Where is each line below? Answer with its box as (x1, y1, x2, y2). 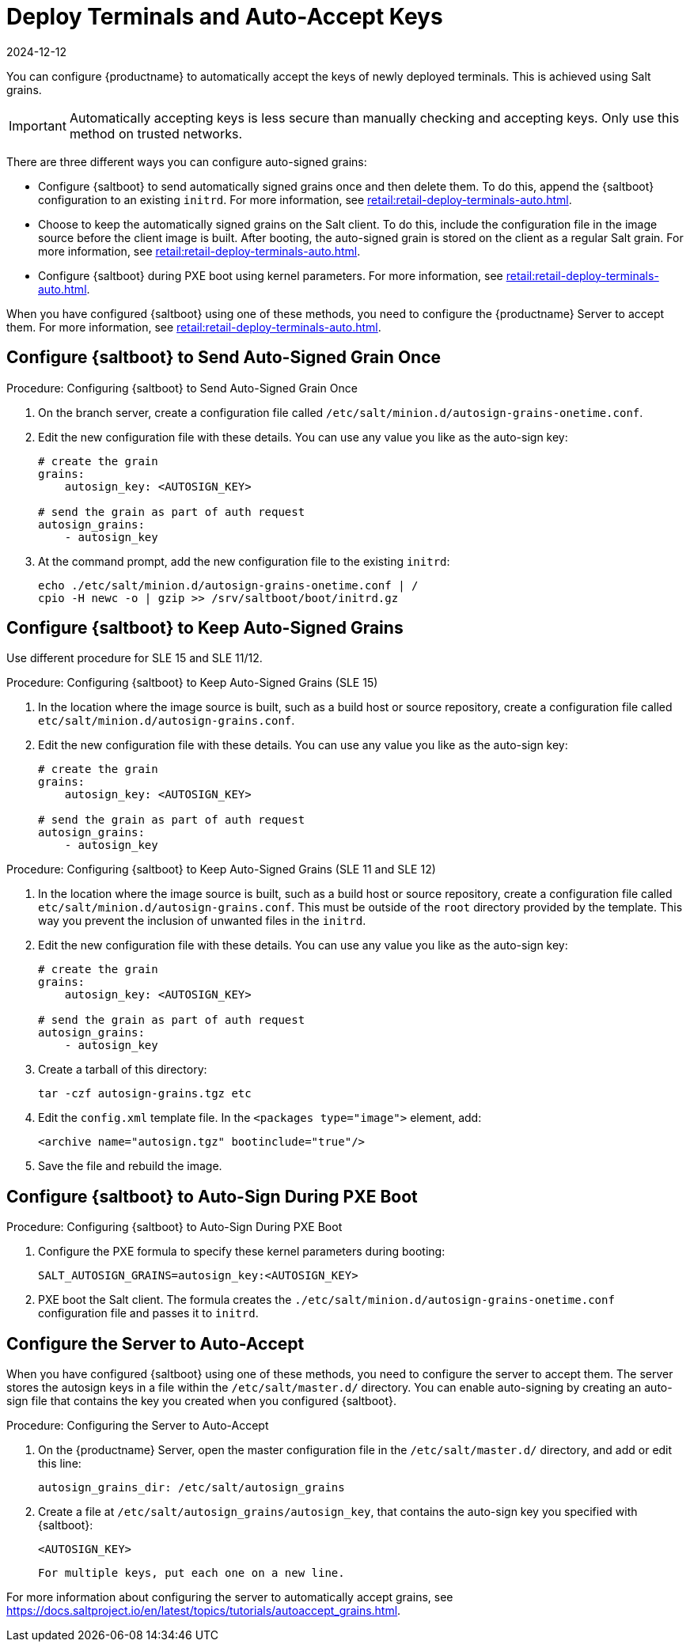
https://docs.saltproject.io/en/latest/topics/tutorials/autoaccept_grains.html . (6, 1604, 401, 1618)
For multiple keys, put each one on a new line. (38, 1567, 345, 1580)
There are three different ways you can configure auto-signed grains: (6, 154, 367, 169)
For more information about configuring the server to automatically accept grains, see (6, 1590, 453, 1604)
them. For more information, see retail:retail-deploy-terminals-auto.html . (6, 320, 381, 334)
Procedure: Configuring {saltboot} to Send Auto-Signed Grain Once (6, 381, 358, 395)
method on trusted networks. (69, 125, 243, 142)
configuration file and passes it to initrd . (38, 1306, 259, 1320)
